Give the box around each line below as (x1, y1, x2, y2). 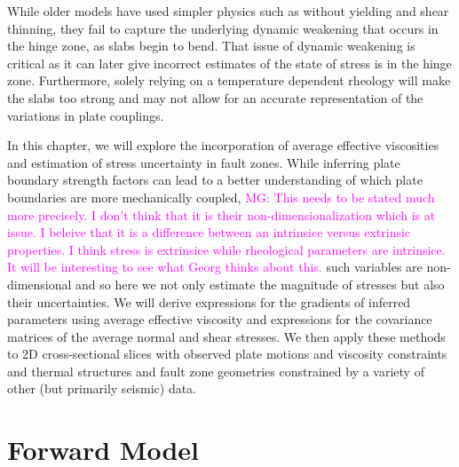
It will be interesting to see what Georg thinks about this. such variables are (7, 257, 423, 276)
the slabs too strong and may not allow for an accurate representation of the (7, 88, 423, 107)
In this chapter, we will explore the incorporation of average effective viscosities (7, 136, 439, 154)
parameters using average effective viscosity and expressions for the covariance (7, 310, 432, 328)
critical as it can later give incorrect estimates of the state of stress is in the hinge (7, 53, 452, 72)
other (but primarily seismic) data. (7, 379, 197, 398)
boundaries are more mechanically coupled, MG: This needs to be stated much (7, 187, 435, 206)
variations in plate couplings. (7, 106, 164, 124)
